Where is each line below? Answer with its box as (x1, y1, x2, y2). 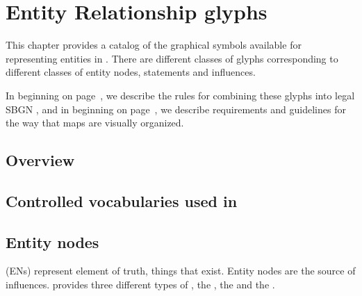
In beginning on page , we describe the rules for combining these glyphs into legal (6, 88, 355, 102)
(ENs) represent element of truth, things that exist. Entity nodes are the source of (6, 263, 356, 278)
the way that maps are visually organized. (6, 115, 184, 130)
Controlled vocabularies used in (6, 190, 238, 211)
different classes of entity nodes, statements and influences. (6, 65, 256, 79)
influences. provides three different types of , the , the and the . (6, 277, 275, 292)
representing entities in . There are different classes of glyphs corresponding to (6, 51, 338, 65)
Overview (6, 149, 75, 171)
